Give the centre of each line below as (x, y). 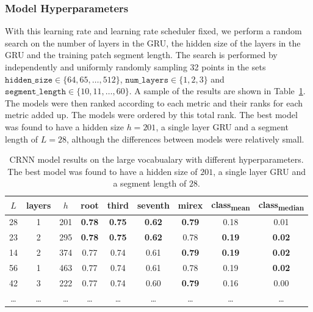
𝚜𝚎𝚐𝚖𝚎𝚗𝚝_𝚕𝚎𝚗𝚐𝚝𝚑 (36, 92)
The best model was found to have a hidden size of (103, 171)
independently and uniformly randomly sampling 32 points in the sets (135, 67)
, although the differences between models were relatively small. (185, 139)
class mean (231, 205)
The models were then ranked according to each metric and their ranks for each (154, 102)
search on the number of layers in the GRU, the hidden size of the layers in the (153, 43)
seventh (153, 205)
